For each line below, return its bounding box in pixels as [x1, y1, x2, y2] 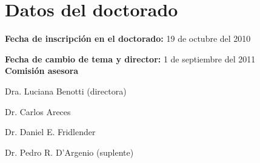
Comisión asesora [5, 64, 79, 77]
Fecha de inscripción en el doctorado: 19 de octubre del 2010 [5, 32, 251, 45]
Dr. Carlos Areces [5, 105, 71, 118]
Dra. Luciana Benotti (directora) [5, 84, 127, 97]
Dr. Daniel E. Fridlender [5, 125, 96, 138]
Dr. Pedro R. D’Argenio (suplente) [5, 145, 134, 158]
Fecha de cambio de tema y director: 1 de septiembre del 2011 [5, 52, 256, 65]
